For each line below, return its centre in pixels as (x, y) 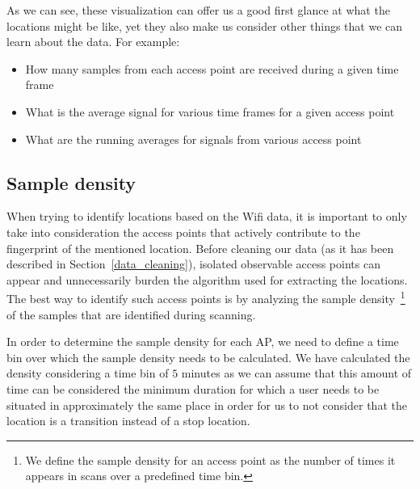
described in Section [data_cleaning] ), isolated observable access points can (193, 264)
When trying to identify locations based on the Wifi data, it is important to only (207, 216)
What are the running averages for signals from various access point (193, 139)
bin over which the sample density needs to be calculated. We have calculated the (208, 357)
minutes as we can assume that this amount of (296, 373)
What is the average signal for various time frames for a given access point (210, 111)
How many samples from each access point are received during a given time (212, 68)
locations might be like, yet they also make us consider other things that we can (205, 25)
